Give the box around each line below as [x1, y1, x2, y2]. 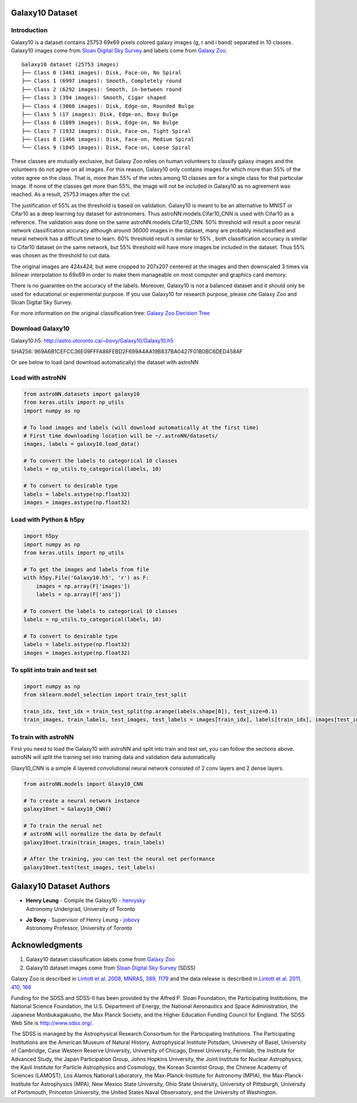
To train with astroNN [11, 733, 74, 741]
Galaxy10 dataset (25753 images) [21, 61, 119, 68]
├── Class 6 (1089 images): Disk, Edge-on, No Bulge [21, 119, 178, 126]
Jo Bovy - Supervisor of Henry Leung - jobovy [26, 916, 140, 924]
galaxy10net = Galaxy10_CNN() [23, 806, 112, 813]
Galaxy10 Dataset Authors [11, 881, 110, 891]
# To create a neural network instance [23, 797, 140, 804]
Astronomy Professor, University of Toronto [26, 924, 133, 932]
